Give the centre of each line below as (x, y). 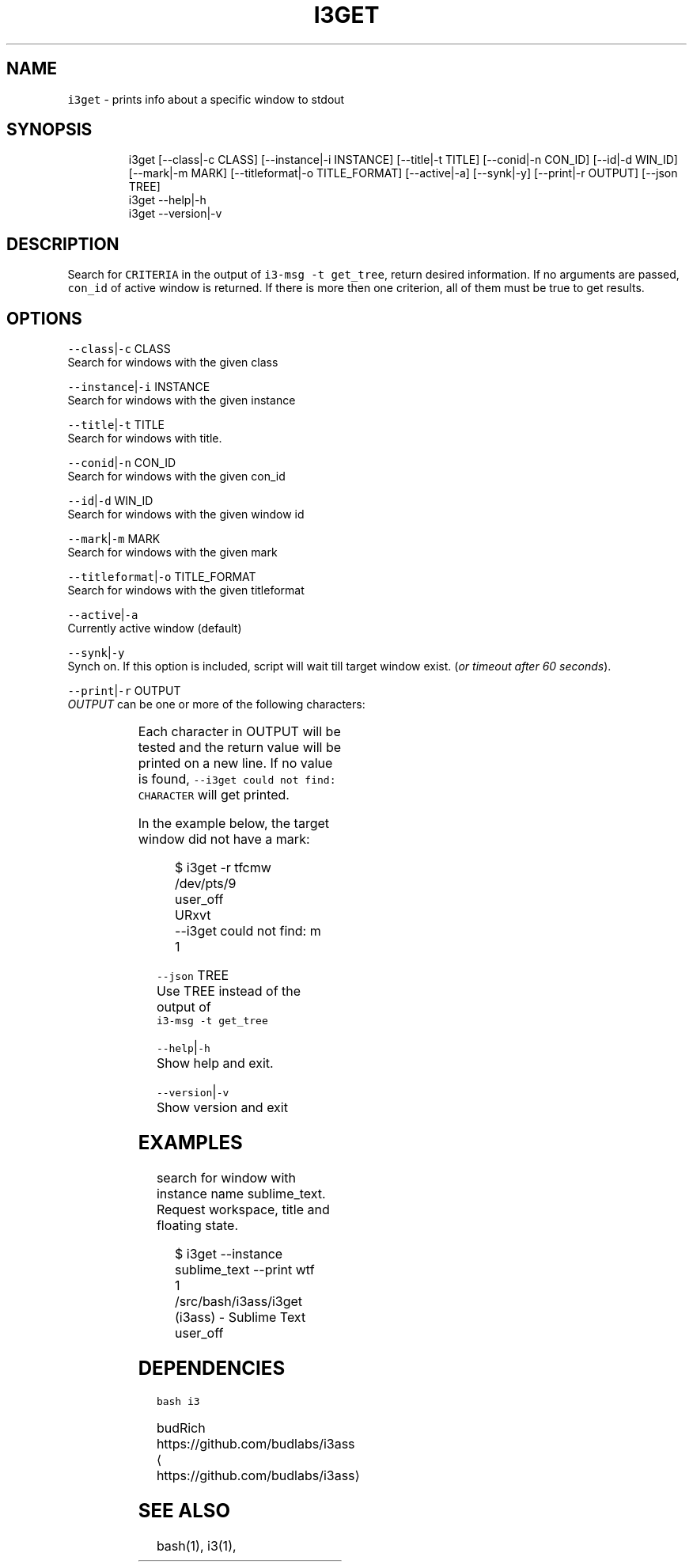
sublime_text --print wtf (245, 1269)
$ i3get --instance (229, 1253)
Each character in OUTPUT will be (239, 732)
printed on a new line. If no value (235, 763)
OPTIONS (44, 318)
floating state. (197, 1225)
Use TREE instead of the (229, 991)
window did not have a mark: (224, 839)
